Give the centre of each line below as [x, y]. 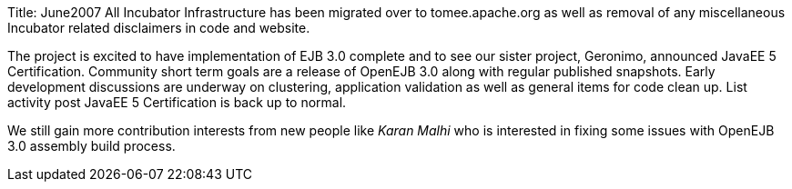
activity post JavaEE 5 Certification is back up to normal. [177, 102]
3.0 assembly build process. [91, 146]
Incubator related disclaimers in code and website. [159, 28]
